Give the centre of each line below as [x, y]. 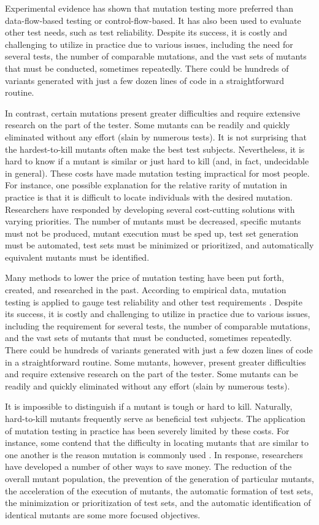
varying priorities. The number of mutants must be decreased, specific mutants [153, 221]
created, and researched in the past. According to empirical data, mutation [146, 290]
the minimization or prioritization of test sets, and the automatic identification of [158, 503]
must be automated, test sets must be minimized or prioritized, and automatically [159, 245]
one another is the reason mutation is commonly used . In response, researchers [154, 454]
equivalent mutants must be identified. [77, 257]
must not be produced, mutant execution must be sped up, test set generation [152, 233]
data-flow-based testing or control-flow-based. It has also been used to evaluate [153, 20]
